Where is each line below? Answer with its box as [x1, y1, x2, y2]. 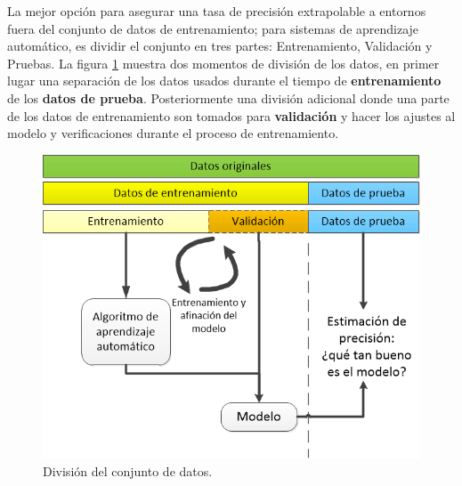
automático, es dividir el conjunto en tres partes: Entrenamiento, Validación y [7, 36, 433, 55]
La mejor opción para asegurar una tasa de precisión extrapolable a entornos [7, 2, 426, 20]
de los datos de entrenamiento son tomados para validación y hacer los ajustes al [7, 106, 456, 125]
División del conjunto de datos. [43, 461, 213, 480]
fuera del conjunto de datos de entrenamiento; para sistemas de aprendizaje [7, 19, 419, 37]
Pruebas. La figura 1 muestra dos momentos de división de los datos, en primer [7, 53, 440, 72]
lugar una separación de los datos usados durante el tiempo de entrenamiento [7, 71, 442, 90]
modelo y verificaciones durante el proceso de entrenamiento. [7, 124, 339, 142]
